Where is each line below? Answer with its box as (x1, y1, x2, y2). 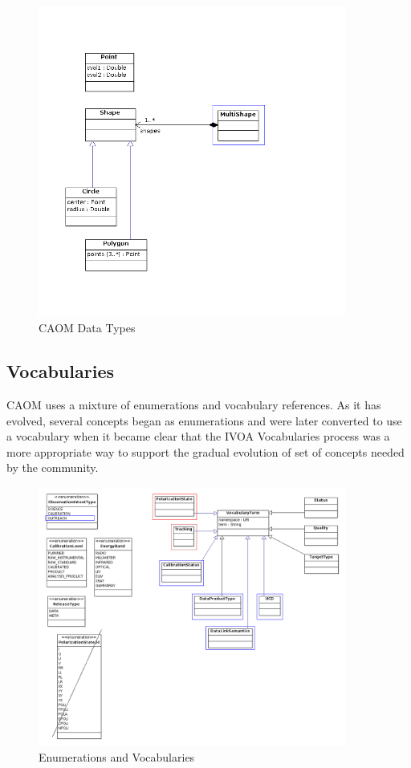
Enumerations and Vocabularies (39, 748, 195, 765)
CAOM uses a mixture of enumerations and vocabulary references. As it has (6, 396, 381, 412)
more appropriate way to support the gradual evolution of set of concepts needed (6, 443, 405, 460)
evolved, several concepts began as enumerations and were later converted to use (6, 412, 402, 429)
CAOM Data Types (39, 319, 136, 336)
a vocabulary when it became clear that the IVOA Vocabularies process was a (6, 428, 390, 445)
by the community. (6, 459, 99, 476)
